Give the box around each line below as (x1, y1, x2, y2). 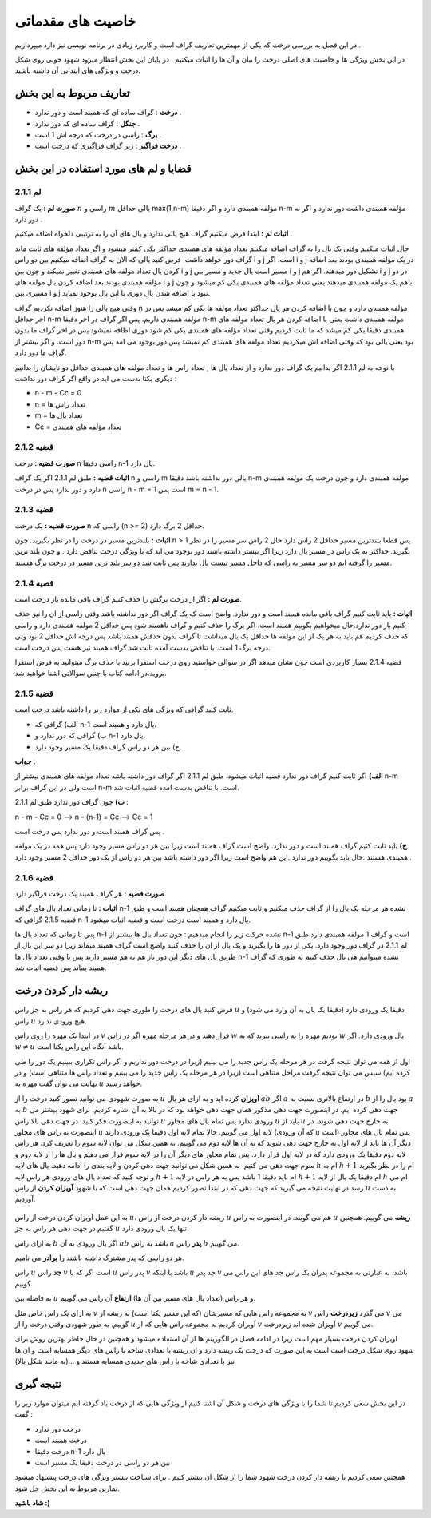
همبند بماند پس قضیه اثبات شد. (14, 963, 107, 972)
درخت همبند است (34, 1435, 87, 1445)
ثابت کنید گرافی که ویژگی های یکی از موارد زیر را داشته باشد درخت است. (14, 705, 234, 714)
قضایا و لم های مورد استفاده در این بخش (14, 162, 192, 176)
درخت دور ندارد (34, 1424, 81, 1433)
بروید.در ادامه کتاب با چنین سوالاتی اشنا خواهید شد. (14, 668, 167, 678)
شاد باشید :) (14, 1498, 51, 1508)
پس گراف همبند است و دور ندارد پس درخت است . (14, 826, 165, 836)
